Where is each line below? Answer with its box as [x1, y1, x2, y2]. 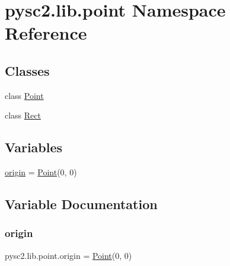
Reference [5, 21, 87, 45]
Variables [5, 138, 63, 156]
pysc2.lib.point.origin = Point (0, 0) [5, 249, 132, 261]
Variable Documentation [5, 195, 158, 213]
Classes [5, 61, 50, 79]
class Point [5, 89, 44, 101]
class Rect [5, 109, 41, 121]
